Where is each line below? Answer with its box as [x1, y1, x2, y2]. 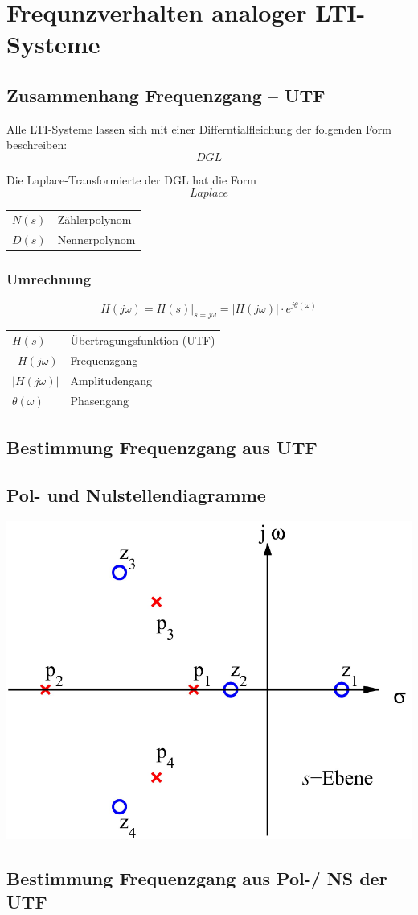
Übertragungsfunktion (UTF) [70, 332, 215, 349]
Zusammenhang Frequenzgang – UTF [6, 82, 326, 107]
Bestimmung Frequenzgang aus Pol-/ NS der [6, 865, 387, 890]
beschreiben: [6, 136, 68, 153]
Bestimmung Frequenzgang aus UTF [6, 435, 318, 460]
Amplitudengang [70, 371, 152, 388]
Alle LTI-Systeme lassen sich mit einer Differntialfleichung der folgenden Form [6, 120, 391, 137]
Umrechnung [6, 269, 92, 289]
